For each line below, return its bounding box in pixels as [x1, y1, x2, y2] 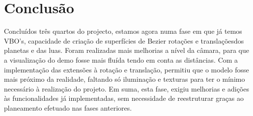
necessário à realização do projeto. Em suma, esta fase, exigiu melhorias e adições [4, 83, 249, 93]
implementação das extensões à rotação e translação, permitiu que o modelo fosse [4, 64, 249, 74]
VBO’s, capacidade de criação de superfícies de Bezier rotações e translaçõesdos [4, 35, 244, 46]
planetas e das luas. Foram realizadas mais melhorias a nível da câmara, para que [4, 45, 249, 55]
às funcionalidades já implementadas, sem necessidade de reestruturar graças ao [4, 93, 244, 103]
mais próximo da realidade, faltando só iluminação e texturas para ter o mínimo [4, 74, 245, 84]
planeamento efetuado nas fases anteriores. [4, 102, 132, 113]
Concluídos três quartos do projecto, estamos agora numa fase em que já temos [4, 26, 242, 36]
